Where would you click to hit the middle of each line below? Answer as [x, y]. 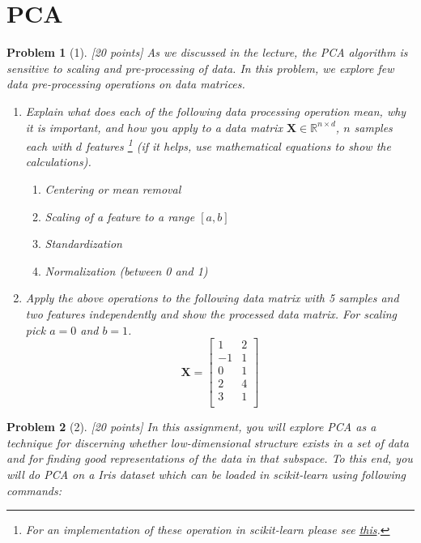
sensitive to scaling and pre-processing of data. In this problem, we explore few [200, 68]
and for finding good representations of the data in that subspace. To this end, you [210, 458]
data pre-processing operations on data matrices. [126, 84]
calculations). [58, 162]
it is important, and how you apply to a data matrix [154, 127]
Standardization [83, 244]
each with [49, 145]
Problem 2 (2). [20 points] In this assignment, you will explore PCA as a [191, 427]
